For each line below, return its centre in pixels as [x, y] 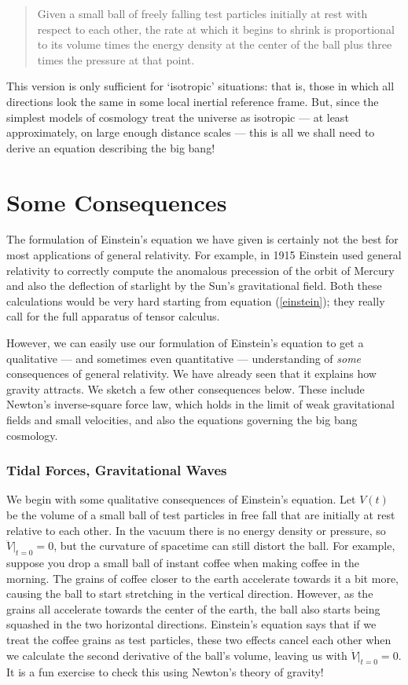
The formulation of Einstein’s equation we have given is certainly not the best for [202, 239]
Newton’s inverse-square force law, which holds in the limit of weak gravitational [200, 404]
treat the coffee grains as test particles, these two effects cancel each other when [199, 639]
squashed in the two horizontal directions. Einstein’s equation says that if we [191, 624]
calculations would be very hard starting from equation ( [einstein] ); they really [196, 300]
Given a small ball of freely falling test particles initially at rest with [202, 13]
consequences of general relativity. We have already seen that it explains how [191, 374]
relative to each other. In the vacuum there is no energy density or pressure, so [196, 530]
